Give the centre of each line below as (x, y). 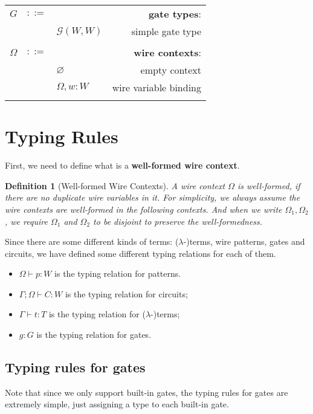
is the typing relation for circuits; (126, 293)
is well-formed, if (269, 185)
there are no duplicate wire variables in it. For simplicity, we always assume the (153, 197)
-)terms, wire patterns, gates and (244, 241)
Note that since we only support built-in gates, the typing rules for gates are (147, 392)
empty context (171, 70)
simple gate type (166, 31)
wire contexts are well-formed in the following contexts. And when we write (144, 209)
